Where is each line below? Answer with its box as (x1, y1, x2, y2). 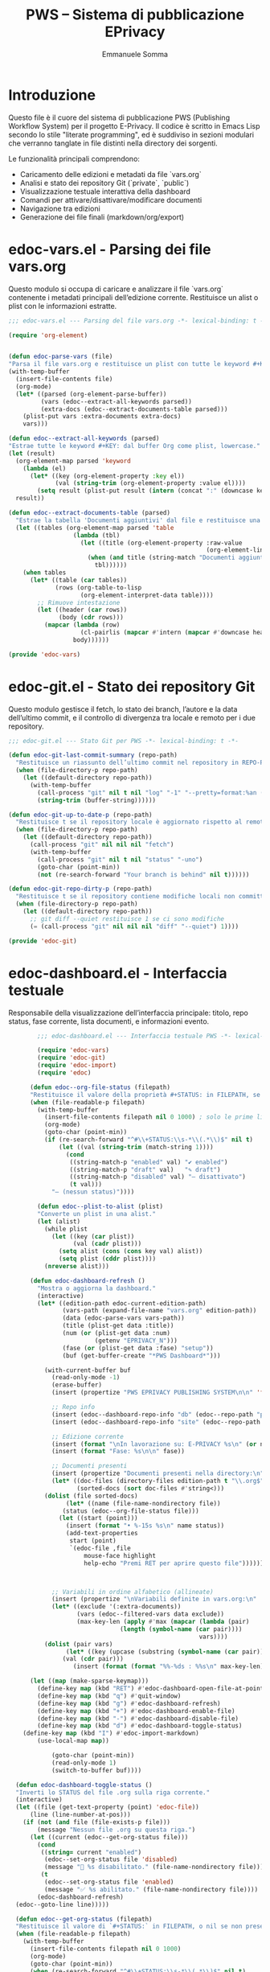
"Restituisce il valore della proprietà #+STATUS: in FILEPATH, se (29, 1091, 261, 1099)
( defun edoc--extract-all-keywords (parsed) (8, 434, 160, 443)
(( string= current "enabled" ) (40, 1848, 142, 1856)
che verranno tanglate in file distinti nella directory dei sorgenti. (8, 138, 219, 148)
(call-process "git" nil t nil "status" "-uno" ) (37, 855, 203, 864)
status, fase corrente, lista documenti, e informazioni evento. (8, 1016, 210, 1026)
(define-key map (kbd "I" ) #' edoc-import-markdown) (22, 1729, 199, 1738)
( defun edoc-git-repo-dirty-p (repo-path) (8, 885, 153, 894)
